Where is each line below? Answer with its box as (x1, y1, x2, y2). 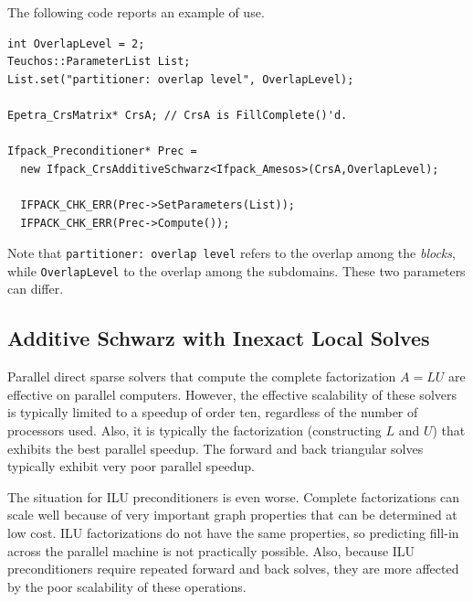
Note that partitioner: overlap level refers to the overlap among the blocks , (7, 243, 456, 263)
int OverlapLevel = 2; (7, 37, 145, 50)
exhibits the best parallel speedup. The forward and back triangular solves (7, 438, 424, 457)
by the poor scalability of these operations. (7, 576, 247, 596)
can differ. (7, 279, 64, 298)
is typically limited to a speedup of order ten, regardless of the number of (7, 403, 418, 422)
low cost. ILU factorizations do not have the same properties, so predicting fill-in (7, 522, 459, 542)
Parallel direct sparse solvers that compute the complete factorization (7, 367, 396, 386)
